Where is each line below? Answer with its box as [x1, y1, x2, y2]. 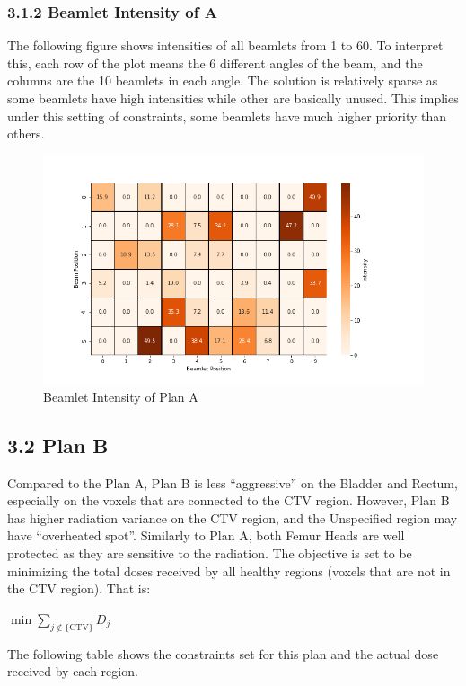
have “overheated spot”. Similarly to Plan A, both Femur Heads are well [7, 526, 405, 545]
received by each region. [7, 662, 138, 681]
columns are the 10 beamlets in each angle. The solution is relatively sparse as [7, 71, 438, 90]
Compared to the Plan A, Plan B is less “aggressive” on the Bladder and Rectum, [7, 473, 458, 492]
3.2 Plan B [7, 431, 109, 459]
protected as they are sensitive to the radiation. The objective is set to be [7, 543, 412, 562]
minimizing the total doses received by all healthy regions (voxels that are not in [7, 561, 451, 580]
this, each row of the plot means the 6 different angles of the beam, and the [7, 53, 423, 72]
